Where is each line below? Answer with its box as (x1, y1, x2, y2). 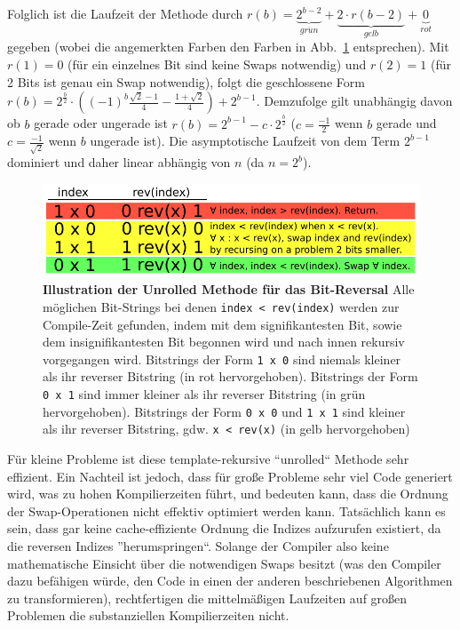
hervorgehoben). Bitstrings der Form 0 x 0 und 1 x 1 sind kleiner (43, 402, 406, 420)
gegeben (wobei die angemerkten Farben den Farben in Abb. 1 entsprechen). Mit (7, 37, 449, 56)
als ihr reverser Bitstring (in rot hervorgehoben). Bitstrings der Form (43, 367, 418, 386)
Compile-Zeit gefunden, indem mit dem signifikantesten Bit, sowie (43, 315, 402, 333)
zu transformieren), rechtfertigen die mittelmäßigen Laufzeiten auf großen (7, 588, 408, 607)
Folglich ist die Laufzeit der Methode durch (7, 4, 243, 22)
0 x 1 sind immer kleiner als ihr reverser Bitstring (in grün (43, 384, 366, 403)
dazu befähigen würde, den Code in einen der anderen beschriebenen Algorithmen (7, 571, 453, 590)
